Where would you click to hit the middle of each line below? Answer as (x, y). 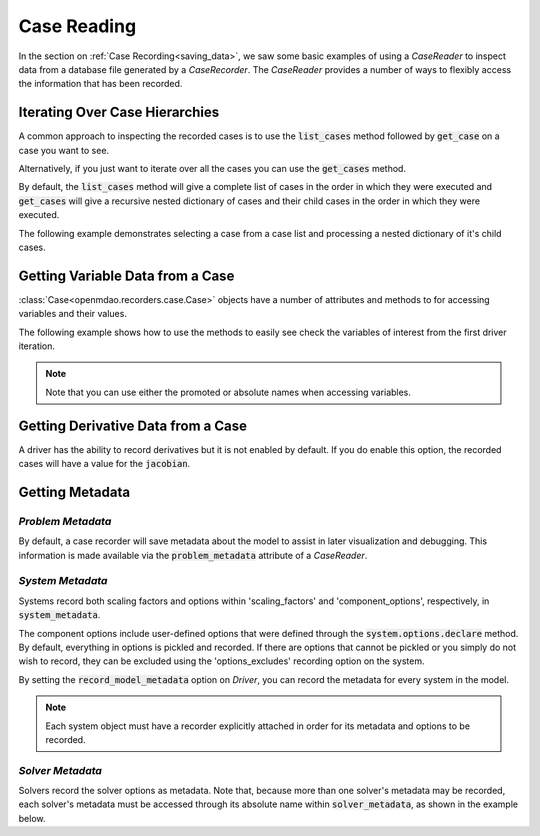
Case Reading (77, 26)
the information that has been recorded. (100, 84)
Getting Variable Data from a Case (126, 275)
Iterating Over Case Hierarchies (119, 112)
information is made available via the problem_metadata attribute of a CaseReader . (193, 555)
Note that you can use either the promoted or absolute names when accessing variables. (228, 392)
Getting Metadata (74, 491)
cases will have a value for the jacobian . (104, 464)
